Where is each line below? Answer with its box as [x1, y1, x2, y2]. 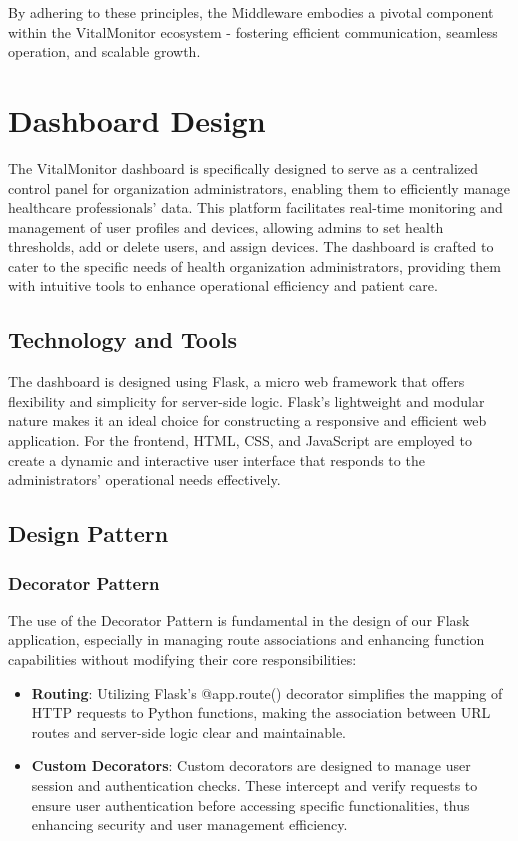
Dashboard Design [8, 99, 266, 140]
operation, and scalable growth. [8, 41, 201, 62]
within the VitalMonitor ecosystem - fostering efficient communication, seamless [8, 21, 498, 42]
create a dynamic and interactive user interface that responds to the [8, 449, 425, 470]
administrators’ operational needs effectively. [8, 469, 281, 490]
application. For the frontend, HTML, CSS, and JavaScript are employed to [8, 430, 472, 451]
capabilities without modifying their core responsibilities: [8, 649, 357, 670]
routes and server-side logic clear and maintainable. [31, 721, 347, 742]
